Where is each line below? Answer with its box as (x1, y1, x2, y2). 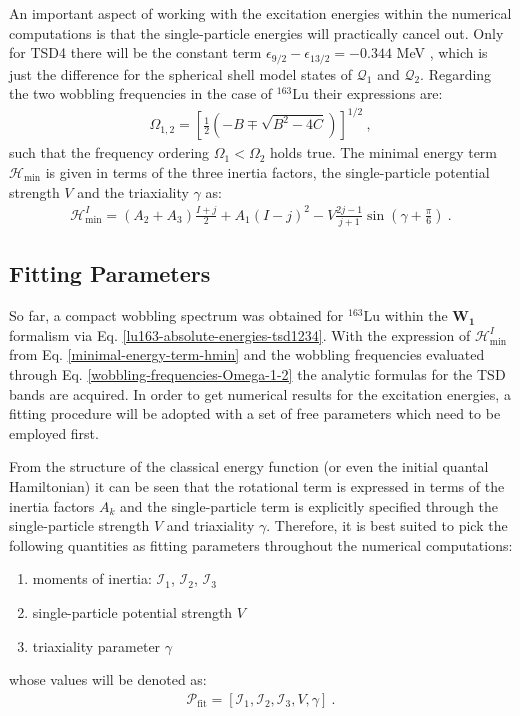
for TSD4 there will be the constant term (9, 42, 262, 63)
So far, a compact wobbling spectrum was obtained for (9, 305, 344, 326)
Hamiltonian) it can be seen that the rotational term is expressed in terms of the (9, 475, 505, 496)
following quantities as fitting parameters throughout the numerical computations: (9, 534, 513, 555)
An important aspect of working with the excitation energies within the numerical (9, 3, 512, 23)
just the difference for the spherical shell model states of (9, 63, 353, 84)
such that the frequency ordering (9, 142, 210, 163)
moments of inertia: (32, 568, 152, 589)
